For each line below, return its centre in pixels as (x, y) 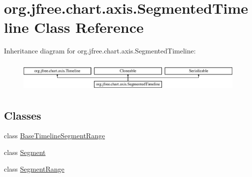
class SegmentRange (34, 168)
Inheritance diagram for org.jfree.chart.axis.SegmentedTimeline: (100, 51)
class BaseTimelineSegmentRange (55, 136)
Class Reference (89, 27)
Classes (23, 115)
